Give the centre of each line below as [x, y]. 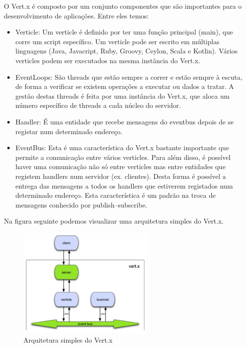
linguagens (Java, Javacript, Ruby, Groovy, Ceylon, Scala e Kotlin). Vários [126, 51]
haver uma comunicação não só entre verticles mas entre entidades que [120, 166]
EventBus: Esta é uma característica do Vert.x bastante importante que [122, 148]
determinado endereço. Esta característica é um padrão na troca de [115, 195]
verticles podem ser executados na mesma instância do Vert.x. [108, 60]
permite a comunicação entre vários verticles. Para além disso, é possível [123, 157]
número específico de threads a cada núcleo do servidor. [98, 105]
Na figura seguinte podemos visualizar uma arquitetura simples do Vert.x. [114, 221]
